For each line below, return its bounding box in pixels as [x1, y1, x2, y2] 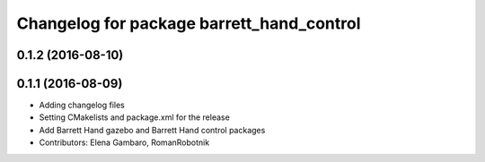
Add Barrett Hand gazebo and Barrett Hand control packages [39, 124, 266, 135]
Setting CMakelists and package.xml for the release [39, 112, 231, 123]
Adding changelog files [39, 99, 125, 111]
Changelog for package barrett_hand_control [16, 13, 361, 33]
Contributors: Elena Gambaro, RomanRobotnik [39, 137, 210, 148]
